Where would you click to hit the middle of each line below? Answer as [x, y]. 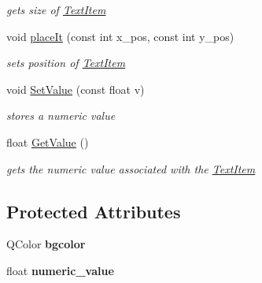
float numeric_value [60, 270]
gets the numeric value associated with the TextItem [131, 168]
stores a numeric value [61, 115]
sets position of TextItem [66, 63]
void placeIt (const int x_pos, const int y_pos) [120, 36]
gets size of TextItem [56, 9]
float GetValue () [48, 141]
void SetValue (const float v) [76, 89]
